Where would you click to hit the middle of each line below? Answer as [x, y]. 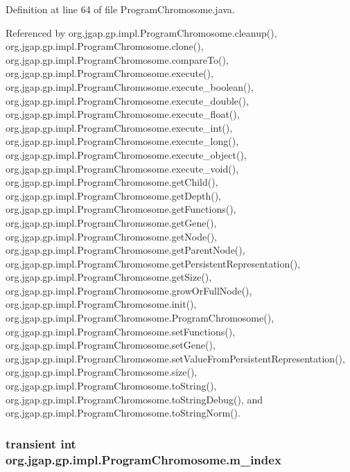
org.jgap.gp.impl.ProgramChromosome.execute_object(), [126, 154]
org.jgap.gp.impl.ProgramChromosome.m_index [143, 459]
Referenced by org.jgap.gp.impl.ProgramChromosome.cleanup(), [141, 32]
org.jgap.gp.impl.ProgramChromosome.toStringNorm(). [123, 413]
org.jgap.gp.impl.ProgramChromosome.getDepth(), [114, 195]
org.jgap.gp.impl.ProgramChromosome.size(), [102, 372]
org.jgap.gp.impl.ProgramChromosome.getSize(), [109, 277]
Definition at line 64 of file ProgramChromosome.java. [120, 9]
